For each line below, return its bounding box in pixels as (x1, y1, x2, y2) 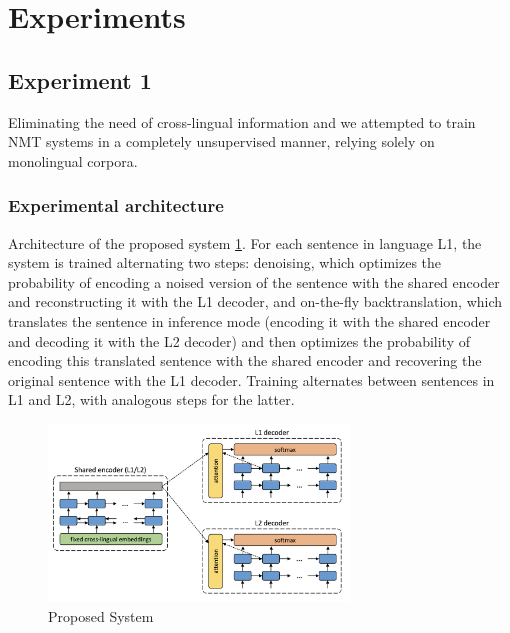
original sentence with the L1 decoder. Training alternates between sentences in (8, 369, 495, 390)
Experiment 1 (8, 64, 152, 95)
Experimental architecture (8, 193, 224, 218)
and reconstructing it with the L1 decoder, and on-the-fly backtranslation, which (8, 291, 503, 312)
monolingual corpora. (8, 150, 138, 171)
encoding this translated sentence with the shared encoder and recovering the (8, 350, 482, 371)
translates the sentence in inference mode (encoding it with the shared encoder (8, 310, 491, 331)
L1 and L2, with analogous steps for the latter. (8, 389, 295, 410)
